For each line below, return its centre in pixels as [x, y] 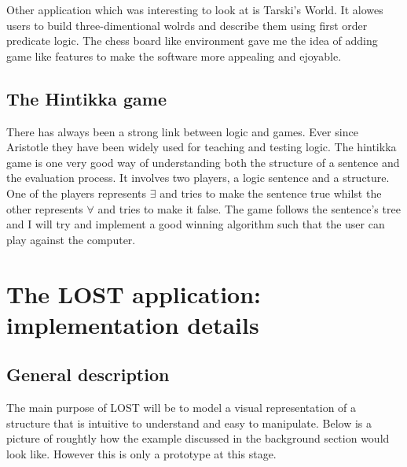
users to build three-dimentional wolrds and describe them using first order [187, 25]
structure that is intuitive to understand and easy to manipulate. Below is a [189, 423]
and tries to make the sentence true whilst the [271, 193]
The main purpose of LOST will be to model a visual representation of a [181, 408]
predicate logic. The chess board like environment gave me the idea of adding [192, 41]
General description [88, 374]
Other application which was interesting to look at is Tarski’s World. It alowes [195, 9]
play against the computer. [71, 239]
